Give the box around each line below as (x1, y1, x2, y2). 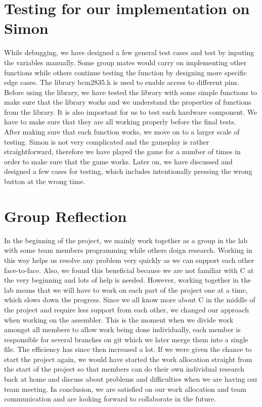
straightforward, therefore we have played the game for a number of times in (4, 146, 241, 157)
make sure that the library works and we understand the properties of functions (4, 97, 251, 107)
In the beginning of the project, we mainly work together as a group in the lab (4, 235, 248, 245)
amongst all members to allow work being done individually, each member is (4, 324, 241, 335)
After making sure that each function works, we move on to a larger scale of (4, 126, 240, 137)
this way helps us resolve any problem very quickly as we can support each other (4, 254, 254, 265)
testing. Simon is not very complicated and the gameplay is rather (4, 136, 209, 147)
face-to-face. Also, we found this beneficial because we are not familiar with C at (4, 264, 254, 275)
